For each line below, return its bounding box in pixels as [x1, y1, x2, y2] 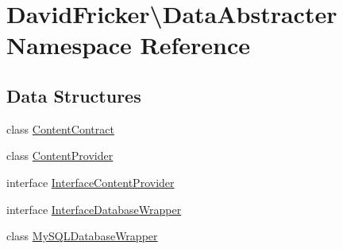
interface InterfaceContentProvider [6, 173, 175, 190]
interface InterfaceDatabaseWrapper [6, 200, 182, 217]
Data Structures [6, 83, 141, 107]
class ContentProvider [6, 147, 114, 164]
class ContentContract [6, 120, 114, 137]
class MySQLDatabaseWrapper [6, 228, 158, 244]
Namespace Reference [6, 29, 250, 61]
